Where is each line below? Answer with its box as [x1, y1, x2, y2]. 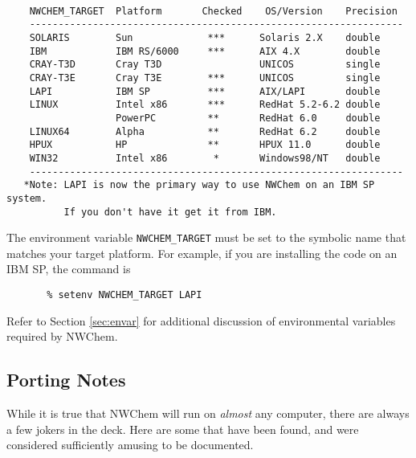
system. [6, 192, 47, 204]
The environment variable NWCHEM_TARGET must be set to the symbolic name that [6, 229, 406, 246]
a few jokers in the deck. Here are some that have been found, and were [6, 420, 359, 437]
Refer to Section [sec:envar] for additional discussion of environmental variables [6, 312, 396, 329]
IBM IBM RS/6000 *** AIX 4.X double [29, 45, 381, 57]
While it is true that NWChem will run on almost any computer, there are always [6, 405, 410, 422]
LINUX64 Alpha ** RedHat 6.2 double [29, 125, 381, 137]
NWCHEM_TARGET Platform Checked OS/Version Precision [29, 5, 398, 17]
